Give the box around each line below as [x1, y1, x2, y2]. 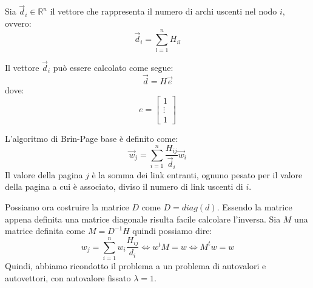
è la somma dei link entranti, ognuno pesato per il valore [92, 168, 303, 181]
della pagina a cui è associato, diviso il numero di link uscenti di [5, 180, 243, 193]
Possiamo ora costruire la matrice [5, 201, 129, 213]
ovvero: [5, 16, 32, 29]
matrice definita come [5, 224, 86, 237]
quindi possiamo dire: [132, 224, 212, 237]
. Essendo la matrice [217, 201, 292, 213]
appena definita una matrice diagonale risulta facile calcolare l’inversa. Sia [5, 212, 281, 225]
